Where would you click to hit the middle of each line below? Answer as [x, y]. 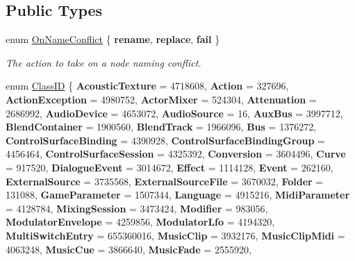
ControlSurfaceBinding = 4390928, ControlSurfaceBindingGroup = [165, 140]
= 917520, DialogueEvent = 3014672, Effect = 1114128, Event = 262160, [170, 167]
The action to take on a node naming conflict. [104, 62]
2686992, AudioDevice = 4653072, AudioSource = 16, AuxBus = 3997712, [174, 113]
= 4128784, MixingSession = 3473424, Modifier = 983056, [137, 208]
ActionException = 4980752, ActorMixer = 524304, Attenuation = [161, 99]
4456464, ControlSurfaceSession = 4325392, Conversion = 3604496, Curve [176, 154]
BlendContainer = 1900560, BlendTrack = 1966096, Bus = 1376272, [161, 127]
